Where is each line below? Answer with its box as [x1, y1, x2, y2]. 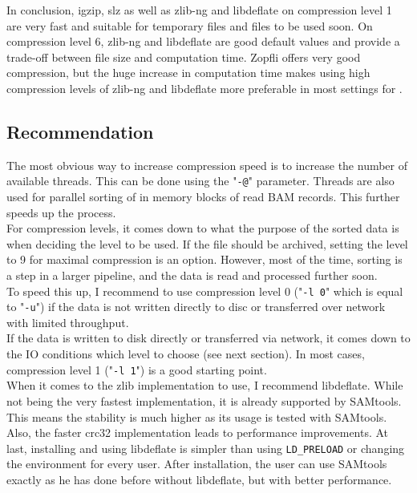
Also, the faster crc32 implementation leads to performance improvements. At [6, 424, 389, 441]
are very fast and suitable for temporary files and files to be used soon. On [6, 17, 373, 34]
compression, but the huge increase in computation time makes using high [6, 64, 370, 81]
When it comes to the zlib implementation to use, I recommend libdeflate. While [6, 377, 403, 394]
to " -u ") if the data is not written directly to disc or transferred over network [6, 298, 386, 315]
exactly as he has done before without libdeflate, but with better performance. [6, 471, 392, 487]
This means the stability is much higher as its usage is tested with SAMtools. [6, 408, 387, 425]
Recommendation [6, 119, 154, 143]
